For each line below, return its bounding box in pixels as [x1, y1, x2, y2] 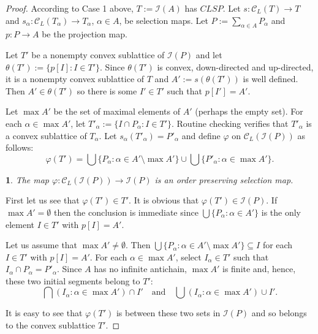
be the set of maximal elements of [53, 105, 181, 118]
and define [181, 129, 221, 142]
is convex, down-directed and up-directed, [157, 60, 314, 73]
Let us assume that [6, 238, 78, 251]
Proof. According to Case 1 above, [6, 2, 134, 14]
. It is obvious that [129, 194, 199, 207]
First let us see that [6, 194, 80, 207]
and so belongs [251, 306, 307, 319]
